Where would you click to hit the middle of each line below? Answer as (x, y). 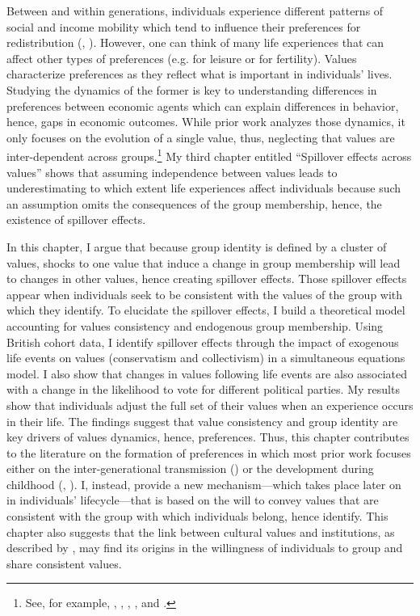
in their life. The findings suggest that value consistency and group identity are (202, 421)
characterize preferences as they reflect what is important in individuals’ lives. (199, 74)
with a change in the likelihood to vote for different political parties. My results (203, 389)
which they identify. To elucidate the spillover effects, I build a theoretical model (206, 310)
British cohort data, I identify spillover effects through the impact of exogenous (203, 342)
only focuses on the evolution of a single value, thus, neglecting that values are (201, 137)
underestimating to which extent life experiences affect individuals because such (204, 188)
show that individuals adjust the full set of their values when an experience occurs (210, 405)
